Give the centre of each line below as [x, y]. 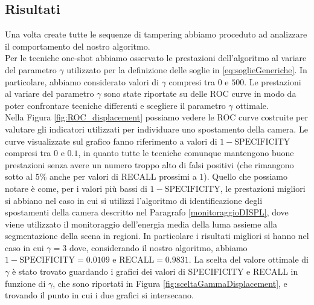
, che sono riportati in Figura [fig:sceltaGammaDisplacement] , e [170, 283]
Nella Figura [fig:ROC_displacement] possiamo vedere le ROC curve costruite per [156, 117]
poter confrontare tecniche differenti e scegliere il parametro [115, 105]
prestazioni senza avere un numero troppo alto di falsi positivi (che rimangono [149, 164]
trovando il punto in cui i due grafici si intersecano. [99, 295]
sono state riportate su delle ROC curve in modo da [200, 93]
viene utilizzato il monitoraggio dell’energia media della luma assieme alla [141, 224]
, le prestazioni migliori [263, 188]
